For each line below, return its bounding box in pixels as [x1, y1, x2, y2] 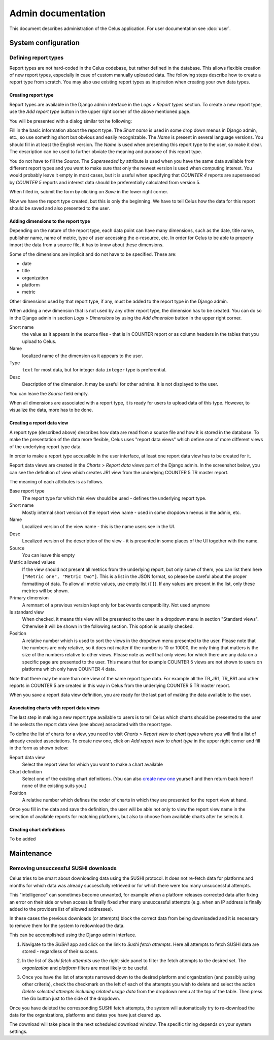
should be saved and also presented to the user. [9, 205, 110, 211]
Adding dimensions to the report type [9, 218, 90, 224]
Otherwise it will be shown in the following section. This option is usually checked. [22, 623, 194, 629]
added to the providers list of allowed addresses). [9, 906, 114, 912]
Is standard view [9, 609, 44, 615]
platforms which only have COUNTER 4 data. [22, 666, 116, 672]
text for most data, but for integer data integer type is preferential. [22, 367, 167, 373]
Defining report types [9, 54, 64, 61]
